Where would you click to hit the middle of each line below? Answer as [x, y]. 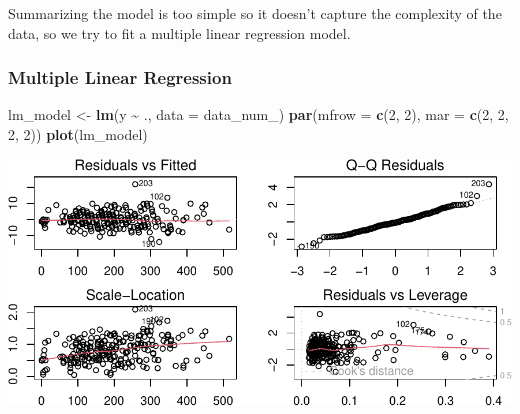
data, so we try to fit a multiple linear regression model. [179, 32]
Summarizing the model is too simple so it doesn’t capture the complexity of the [255, 13]
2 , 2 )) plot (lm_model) [78, 134]
